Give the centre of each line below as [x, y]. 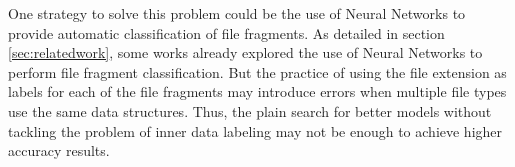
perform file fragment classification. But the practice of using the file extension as [257, 71]
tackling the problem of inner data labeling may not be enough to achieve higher [255, 130]
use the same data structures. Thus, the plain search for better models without [250, 110]
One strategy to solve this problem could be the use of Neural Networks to [237, 13]
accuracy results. [59, 150]
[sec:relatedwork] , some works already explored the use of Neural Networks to [245, 52]
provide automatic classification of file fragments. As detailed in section [226, 32]
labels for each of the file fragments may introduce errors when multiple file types [257, 91]
